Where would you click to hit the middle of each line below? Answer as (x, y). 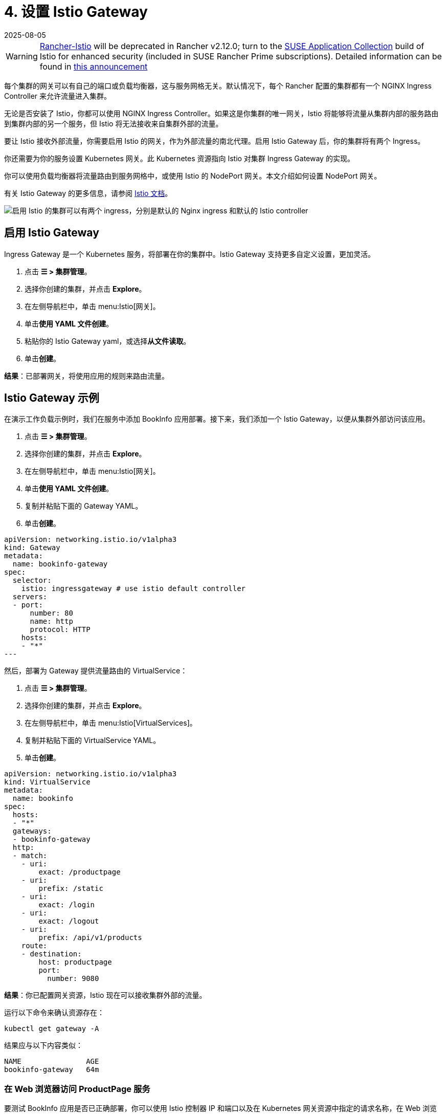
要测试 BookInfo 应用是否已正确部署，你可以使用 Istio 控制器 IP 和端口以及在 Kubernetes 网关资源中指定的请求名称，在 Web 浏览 (221, 1108)
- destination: (51, 954)
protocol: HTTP (60, 630)
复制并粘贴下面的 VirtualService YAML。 (93, 740)
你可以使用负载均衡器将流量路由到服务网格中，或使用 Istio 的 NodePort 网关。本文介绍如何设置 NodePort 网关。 (193, 176)
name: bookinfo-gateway (60, 564)
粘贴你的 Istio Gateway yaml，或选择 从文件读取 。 (108, 341)
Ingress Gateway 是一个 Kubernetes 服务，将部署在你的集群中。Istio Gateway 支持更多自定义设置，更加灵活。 (189, 254)
